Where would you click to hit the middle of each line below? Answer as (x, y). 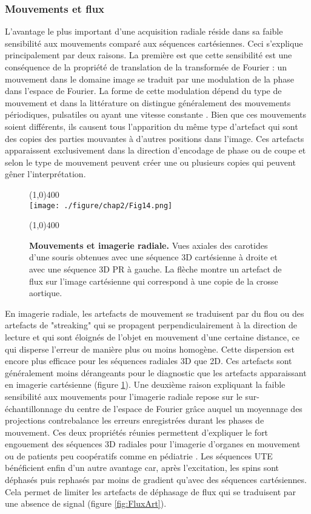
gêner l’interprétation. (45, 174)
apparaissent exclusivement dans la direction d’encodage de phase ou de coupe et (155, 150)
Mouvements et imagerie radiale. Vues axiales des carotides (149, 245)
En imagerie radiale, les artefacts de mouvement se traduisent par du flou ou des (155, 313)
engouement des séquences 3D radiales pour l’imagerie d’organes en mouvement (153, 444)
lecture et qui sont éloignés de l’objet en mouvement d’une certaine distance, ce (152, 336)
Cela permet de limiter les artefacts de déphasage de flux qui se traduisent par (151, 491)
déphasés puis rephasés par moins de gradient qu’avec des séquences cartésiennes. (156, 480)
